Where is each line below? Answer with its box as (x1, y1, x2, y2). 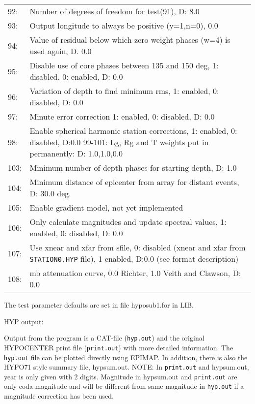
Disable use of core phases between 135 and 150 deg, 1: (29, 60, 219, 71)
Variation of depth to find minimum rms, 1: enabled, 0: (29, 85, 219, 96)
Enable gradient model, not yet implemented (29, 202, 183, 213)
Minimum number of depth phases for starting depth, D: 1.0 (29, 162, 237, 173)
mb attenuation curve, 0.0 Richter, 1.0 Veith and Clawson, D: (29, 267, 241, 279)
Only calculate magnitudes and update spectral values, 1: (29, 216, 227, 227)
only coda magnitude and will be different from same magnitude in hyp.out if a (4, 381, 244, 391)
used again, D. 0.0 (29, 45, 92, 57)
